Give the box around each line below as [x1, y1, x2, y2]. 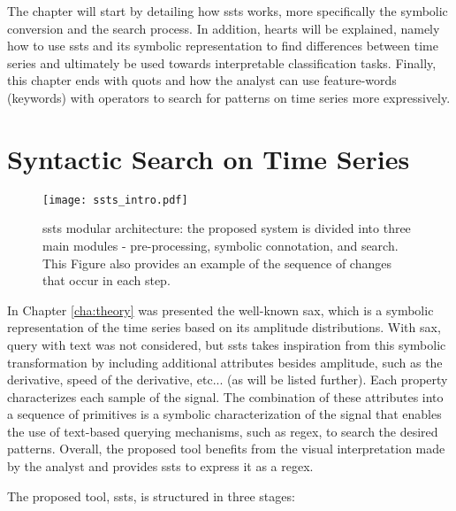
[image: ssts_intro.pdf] [42, 193, 188, 206]
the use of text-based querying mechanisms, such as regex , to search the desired [7, 422, 438, 440]
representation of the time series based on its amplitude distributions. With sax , [7, 318, 441, 337]
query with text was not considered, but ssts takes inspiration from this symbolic [7, 335, 446, 353]
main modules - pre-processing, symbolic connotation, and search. [42, 236, 399, 254]
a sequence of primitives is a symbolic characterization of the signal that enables [7, 405, 442, 423]
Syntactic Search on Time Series [7, 140, 410, 176]
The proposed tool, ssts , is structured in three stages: [7, 486, 295, 505]
